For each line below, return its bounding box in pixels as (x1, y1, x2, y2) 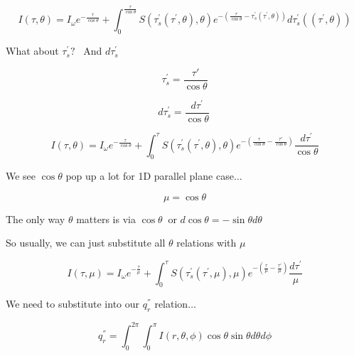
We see (6, 168, 36, 183)
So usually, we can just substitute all (6, 235, 166, 250)
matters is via (76, 211, 136, 226)
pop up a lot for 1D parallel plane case (65, 168, 234, 183)
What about (6, 43, 59, 58)
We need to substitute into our (6, 296, 140, 311)
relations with (176, 235, 237, 250)
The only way (6, 211, 65, 226)
